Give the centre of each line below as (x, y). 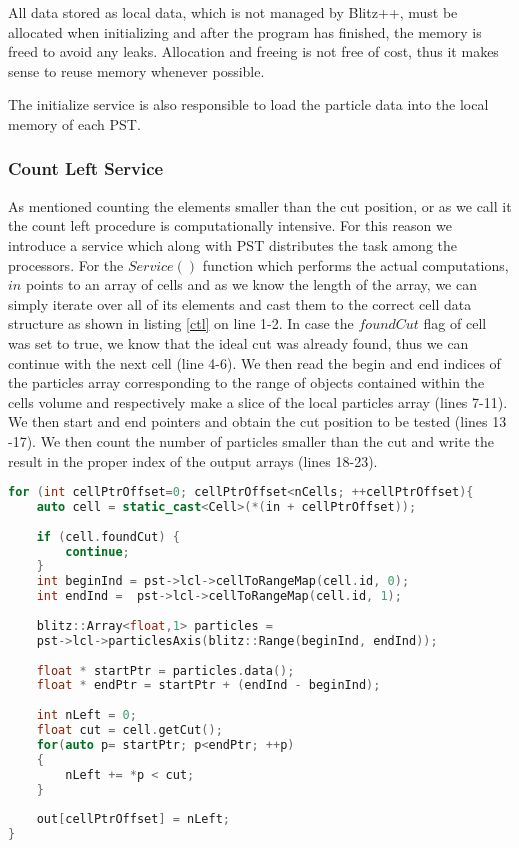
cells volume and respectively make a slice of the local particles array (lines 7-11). (258, 401)
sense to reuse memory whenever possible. (136, 70)
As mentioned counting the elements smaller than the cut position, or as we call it (260, 205)
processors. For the (66, 264)
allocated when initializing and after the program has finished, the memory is (245, 31)
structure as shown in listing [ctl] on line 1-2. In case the (181, 323)
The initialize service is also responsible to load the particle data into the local (248, 104)
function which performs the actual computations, (355, 264)
